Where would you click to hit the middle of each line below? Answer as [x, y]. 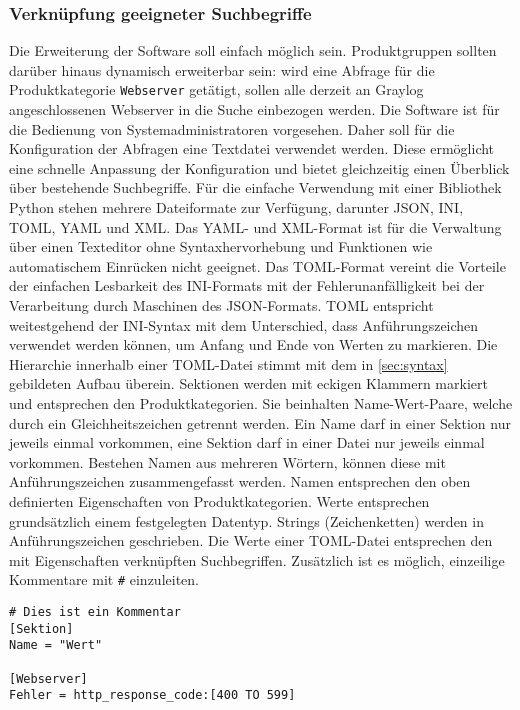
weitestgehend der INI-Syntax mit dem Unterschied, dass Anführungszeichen [244, 324]
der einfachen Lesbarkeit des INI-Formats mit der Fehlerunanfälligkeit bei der [247, 285]
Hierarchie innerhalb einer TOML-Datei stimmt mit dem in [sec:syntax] [228, 363]
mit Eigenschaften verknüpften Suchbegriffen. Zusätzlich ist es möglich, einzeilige [257, 559]
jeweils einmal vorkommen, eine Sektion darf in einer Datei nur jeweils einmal [247, 442]
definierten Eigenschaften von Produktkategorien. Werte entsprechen [219, 500]
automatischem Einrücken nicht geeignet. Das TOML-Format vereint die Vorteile [257, 265]
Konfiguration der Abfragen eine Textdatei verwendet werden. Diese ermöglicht [252, 148]
